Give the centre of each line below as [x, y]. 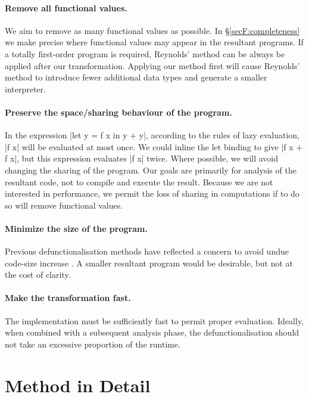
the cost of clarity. [38, 275]
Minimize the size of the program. [76, 228]
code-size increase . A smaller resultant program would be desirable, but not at [149, 263]
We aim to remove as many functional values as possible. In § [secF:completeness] [152, 30]
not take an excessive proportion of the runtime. [93, 344]
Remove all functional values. [66, 7]
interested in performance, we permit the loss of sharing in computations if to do [152, 193]
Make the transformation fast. [68, 298]
